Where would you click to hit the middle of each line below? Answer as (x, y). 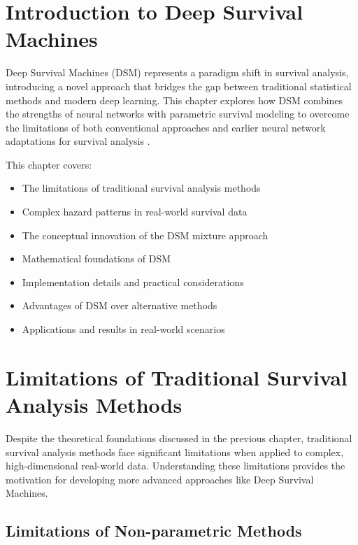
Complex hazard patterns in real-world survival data (135, 212)
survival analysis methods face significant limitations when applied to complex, (175, 452)
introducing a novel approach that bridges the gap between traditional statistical (179, 86)
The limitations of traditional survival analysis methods (141, 188)
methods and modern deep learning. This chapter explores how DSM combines (174, 100)
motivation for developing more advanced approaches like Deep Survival (160, 479)
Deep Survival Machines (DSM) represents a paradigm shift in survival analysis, (177, 72)
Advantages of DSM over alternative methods (120, 305)
